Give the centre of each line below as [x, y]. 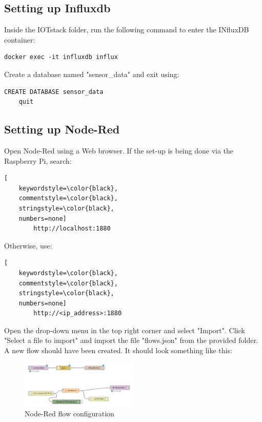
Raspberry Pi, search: [38, 160]
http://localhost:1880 [72, 229]
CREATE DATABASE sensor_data [54, 92]
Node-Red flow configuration [69, 414]
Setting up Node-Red [62, 129]
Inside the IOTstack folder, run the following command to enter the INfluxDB [127, 30]
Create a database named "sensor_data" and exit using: [92, 74]
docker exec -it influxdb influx [61, 57]
